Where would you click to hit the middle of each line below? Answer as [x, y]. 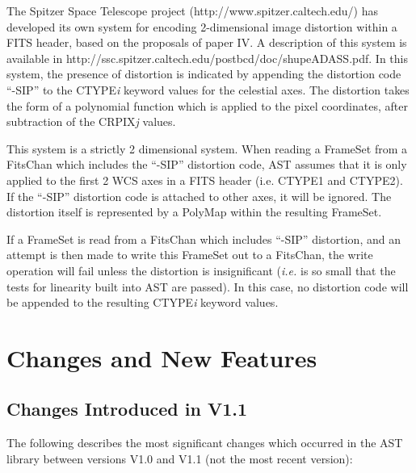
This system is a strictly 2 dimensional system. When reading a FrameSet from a [207, 148]
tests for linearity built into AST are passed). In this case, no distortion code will [208, 286]
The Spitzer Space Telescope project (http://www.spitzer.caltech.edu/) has [192, 10]
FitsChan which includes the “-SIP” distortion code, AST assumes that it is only [207, 164]
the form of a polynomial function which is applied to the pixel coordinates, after [207, 105]
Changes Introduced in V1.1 [127, 409]
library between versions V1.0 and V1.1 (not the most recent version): [180, 458]
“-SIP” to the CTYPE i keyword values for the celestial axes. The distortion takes [208, 89]
